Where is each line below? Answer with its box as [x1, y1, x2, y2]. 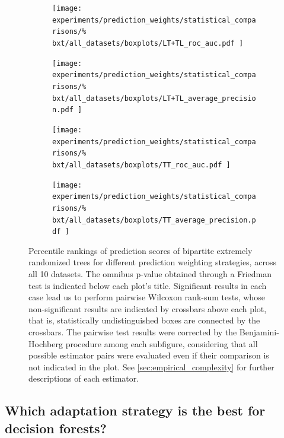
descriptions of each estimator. [28, 372, 139, 385]
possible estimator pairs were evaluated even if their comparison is [28, 349, 269, 361]
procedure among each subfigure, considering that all [65, 337, 258, 350]
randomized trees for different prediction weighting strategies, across [28, 256, 276, 268]
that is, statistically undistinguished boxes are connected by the [28, 314, 260, 326]
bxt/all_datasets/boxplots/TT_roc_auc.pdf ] [52, 160, 231, 169]
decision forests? [5, 418, 107, 437]
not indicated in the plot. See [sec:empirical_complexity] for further [28, 360, 275, 373]
